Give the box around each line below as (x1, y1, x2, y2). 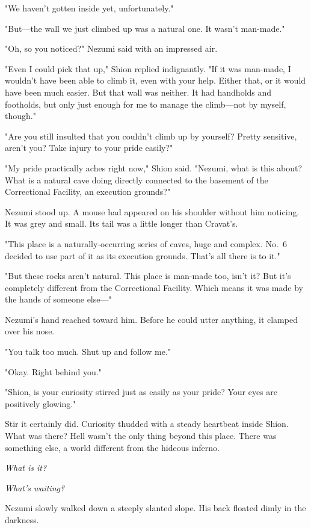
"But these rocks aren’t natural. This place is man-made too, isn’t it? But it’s (5, 269, 291, 282)
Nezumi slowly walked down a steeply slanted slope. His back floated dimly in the (5, 502, 306, 514)
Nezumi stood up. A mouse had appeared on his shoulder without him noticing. (5, 205, 300, 218)
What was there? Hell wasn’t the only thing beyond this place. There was (5, 429, 277, 442)
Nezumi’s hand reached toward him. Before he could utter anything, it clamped (5, 313, 298, 325)
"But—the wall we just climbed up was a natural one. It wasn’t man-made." (5, 22, 285, 34)
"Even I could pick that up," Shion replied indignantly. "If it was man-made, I (5, 62, 291, 75)
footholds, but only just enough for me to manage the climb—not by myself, (5, 97, 286, 110)
